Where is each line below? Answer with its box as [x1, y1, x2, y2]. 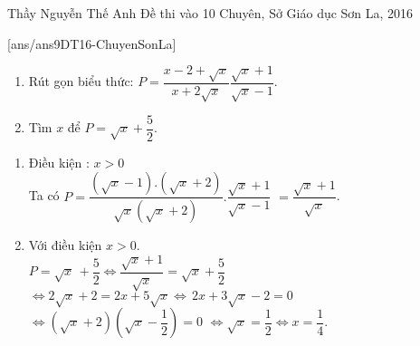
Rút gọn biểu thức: [28, 72, 134, 91]
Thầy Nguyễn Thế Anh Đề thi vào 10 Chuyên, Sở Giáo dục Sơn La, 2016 [7, 4, 414, 22]
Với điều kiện [28, 235, 102, 255]
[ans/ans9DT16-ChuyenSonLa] [7, 34, 177, 53]
